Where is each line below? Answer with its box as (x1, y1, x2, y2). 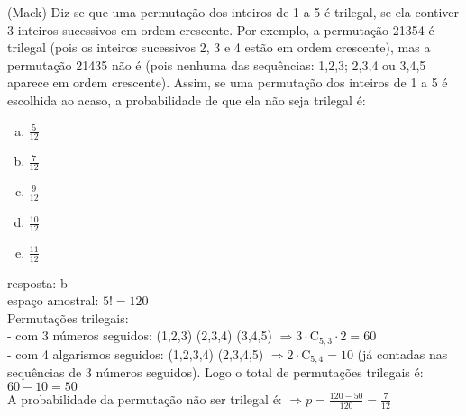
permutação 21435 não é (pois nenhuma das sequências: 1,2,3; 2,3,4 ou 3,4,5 (7, 55, 426, 74)
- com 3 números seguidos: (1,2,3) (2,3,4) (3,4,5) (7, 326, 272, 345)
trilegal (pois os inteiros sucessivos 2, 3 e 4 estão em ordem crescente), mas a (7, 38, 431, 57)
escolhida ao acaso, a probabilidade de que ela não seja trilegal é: (7, 90, 366, 109)
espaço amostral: (7, 291, 99, 310)
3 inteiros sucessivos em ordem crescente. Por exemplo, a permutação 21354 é (7, 20, 434, 39)
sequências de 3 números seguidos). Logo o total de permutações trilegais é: (7, 363, 424, 382)
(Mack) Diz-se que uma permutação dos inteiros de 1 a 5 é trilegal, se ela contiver (7, 3, 460, 21)
